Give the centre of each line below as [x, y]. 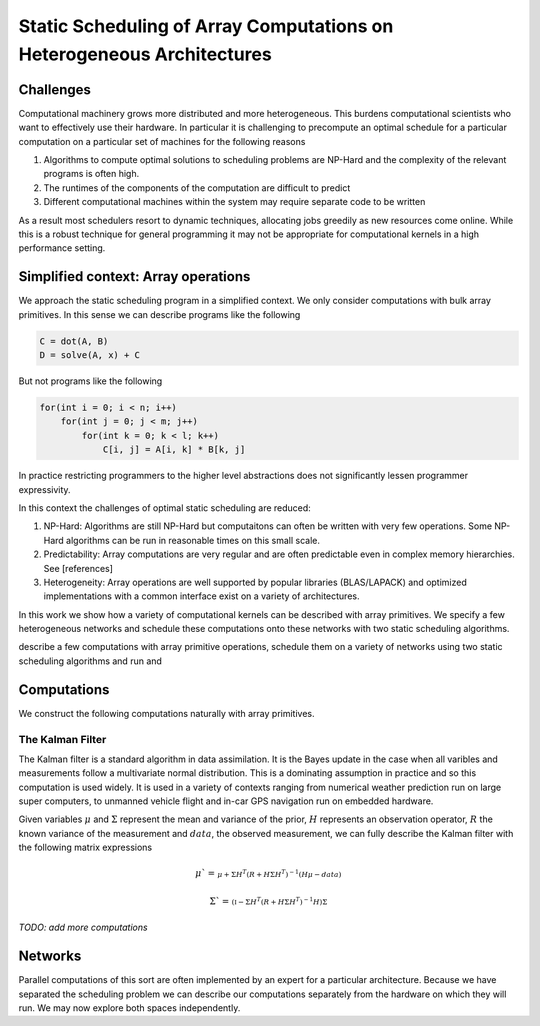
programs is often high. [91, 174]
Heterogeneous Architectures [145, 54]
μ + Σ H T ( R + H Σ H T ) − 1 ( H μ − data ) [279, 873]
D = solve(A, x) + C [89, 355]
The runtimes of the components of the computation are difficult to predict [197, 187]
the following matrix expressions [85, 847]
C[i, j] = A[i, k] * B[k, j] [174, 449]
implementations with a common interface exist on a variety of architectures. [201, 596]
